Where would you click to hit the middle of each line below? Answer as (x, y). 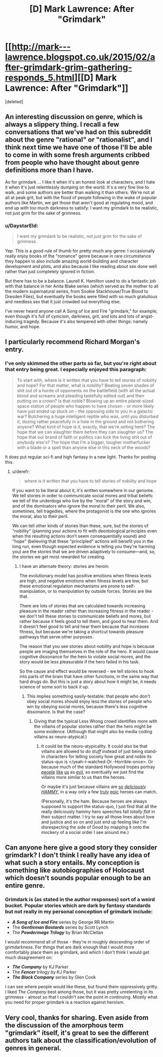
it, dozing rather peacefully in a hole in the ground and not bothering (85, 421)
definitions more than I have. (49, 170)
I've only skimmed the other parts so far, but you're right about (81, 363)
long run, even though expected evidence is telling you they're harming (83, 546)
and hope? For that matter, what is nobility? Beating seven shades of (85, 385)
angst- (147, 316)
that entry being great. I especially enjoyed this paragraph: (76, 370)
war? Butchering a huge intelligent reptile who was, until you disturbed (88, 416)
